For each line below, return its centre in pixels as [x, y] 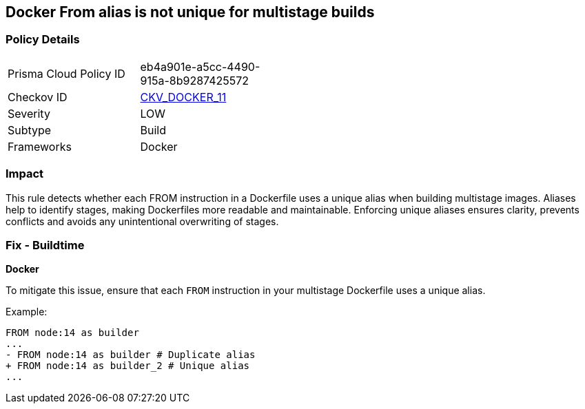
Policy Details [43, 40]
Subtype [30, 130]
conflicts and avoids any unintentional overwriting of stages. [142, 221]
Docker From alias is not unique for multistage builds [190, 12]
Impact [25, 174]
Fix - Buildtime [45, 245]
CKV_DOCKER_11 [183, 97]
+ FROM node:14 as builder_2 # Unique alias [128, 366]
